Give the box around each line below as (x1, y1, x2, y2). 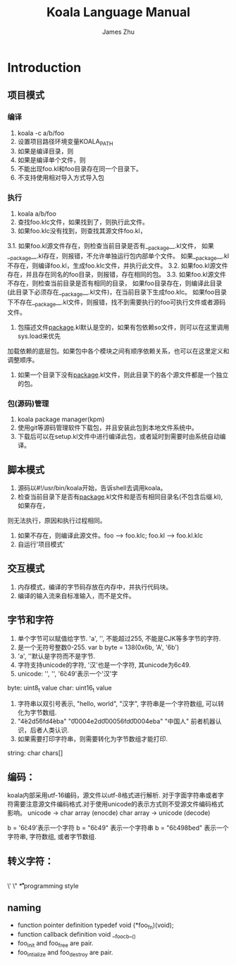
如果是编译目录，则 (17, 147, 74, 156)
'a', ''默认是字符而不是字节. (17, 652, 96, 660)
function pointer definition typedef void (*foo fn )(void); (17, 921, 174, 930)
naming (7, 902, 42, 914)
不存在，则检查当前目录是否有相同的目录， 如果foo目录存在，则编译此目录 (7, 279, 223, 287)
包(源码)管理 (7, 399, 49, 409)
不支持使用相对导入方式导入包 (17, 173, 104, 182)
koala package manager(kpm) (17, 415, 105, 423)
